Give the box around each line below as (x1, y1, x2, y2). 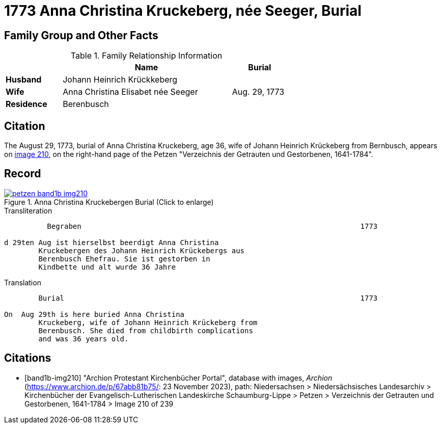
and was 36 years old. (38, 334, 129, 343)
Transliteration (4, 206, 52, 215)
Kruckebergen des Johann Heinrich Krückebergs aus (38, 246, 245, 255)
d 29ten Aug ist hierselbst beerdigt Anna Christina (4, 238, 219, 247)
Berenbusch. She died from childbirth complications (38, 326, 253, 335)
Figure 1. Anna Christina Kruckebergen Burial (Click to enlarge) (4, 197, 214, 206)
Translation (4, 278, 41, 287)
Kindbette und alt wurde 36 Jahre (38, 262, 176, 271)
